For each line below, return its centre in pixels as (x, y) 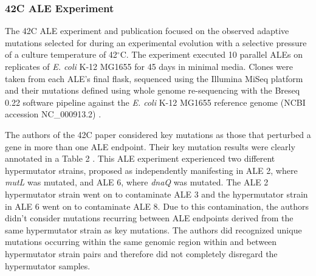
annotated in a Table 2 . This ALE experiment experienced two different (140, 158)
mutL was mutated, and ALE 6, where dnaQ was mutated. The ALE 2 (137, 182)
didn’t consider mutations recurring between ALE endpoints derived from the (149, 218)
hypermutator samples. (48, 265)
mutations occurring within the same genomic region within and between (141, 242)
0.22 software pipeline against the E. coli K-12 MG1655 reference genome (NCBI (155, 102)
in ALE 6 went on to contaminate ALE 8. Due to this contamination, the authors (157, 206)
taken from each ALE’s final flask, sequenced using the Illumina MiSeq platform (154, 78)
